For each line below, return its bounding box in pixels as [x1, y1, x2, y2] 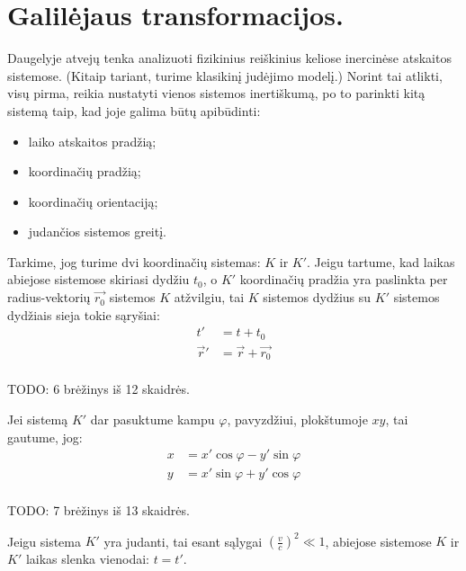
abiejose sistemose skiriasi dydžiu [7, 270, 190, 289]
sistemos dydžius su [263, 288, 372, 307]
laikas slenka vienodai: [25, 549, 149, 568]
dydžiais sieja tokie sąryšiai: [7, 305, 160, 324]
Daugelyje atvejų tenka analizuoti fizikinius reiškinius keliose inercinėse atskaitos [7, 49, 452, 67]
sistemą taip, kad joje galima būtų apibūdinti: [7, 101, 261, 120]
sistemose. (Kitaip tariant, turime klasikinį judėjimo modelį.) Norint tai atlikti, [7, 66, 443, 85]
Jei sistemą [7, 410, 68, 429]
